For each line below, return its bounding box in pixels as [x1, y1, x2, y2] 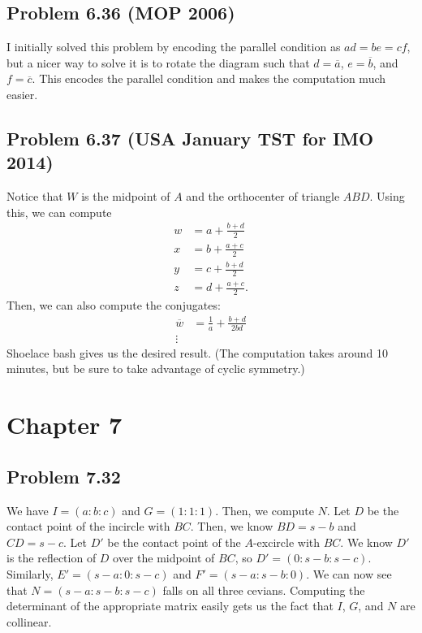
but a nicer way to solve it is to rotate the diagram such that [6, 54, 310, 71]
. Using [369, 188, 405, 205]
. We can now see [306, 565, 392, 582]
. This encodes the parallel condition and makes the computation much [32, 70, 386, 87]
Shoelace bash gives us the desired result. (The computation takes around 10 [6, 344, 388, 361]
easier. [6, 85, 38, 102]
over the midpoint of [113, 549, 215, 566]
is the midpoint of [81, 188, 170, 205]
